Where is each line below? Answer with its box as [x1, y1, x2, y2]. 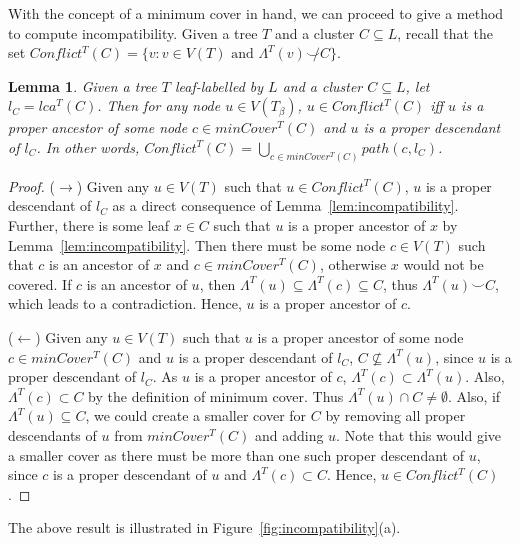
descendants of [8, 424, 97, 445]
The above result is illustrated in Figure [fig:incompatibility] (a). [8, 517, 401, 538]
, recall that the [397, 22, 493, 43]
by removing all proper [325, 405, 466, 426]
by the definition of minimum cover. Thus [88, 385, 344, 406]
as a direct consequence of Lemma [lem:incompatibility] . [112, 195, 459, 216]
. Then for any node [97, 95, 221, 116]
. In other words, [36, 136, 140, 157]
